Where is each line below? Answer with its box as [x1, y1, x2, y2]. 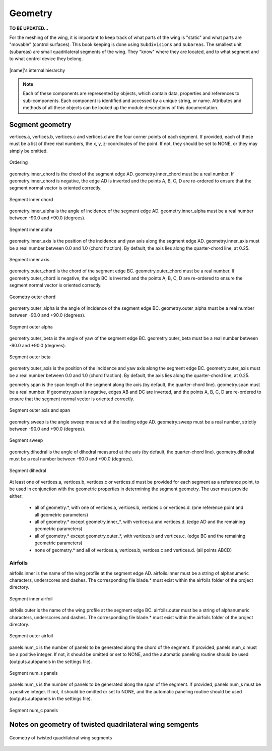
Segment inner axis [9, 257, 50, 263]
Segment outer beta [9, 354, 51, 360]
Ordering [9, 159, 28, 165]
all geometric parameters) [34, 511, 88, 518]
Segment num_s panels [9, 670, 58, 676]
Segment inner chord [9, 196, 53, 202]
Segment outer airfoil [9, 633, 53, 639]
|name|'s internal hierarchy [9, 67, 65, 73]
